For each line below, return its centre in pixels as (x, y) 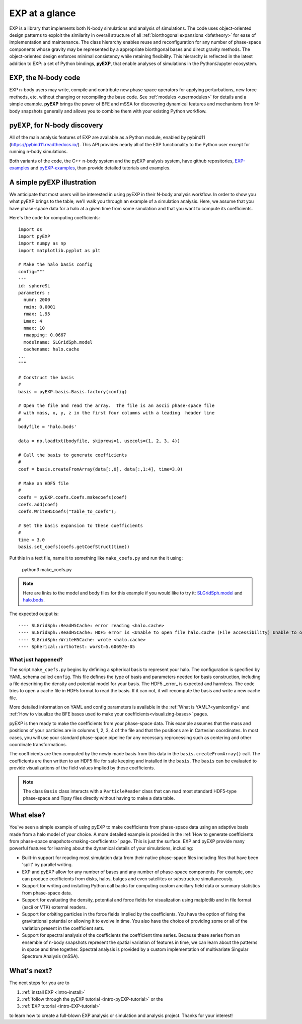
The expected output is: (34, 614)
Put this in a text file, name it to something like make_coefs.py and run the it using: (96, 558)
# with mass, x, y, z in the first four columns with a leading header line (117, 413)
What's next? (31, 971)
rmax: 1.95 (37, 314)
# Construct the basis (46, 377)
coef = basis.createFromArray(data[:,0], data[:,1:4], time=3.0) (101, 469)
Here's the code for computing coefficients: (55, 218)
